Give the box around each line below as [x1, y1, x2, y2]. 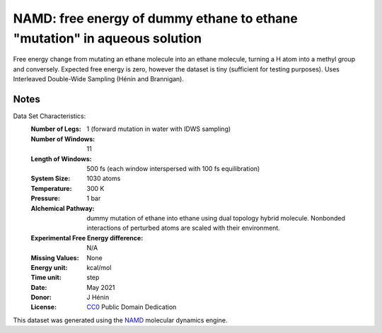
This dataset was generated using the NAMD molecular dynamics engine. [13, 315, 228, 325]
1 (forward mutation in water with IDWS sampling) [86, 124, 231, 134]
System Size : [30, 174, 71, 183]
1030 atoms [86, 174, 121, 183]
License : [30, 303, 57, 311]
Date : [30, 283, 47, 291]
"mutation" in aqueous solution [13, 30, 202, 46]
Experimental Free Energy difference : [30, 233, 144, 242]
